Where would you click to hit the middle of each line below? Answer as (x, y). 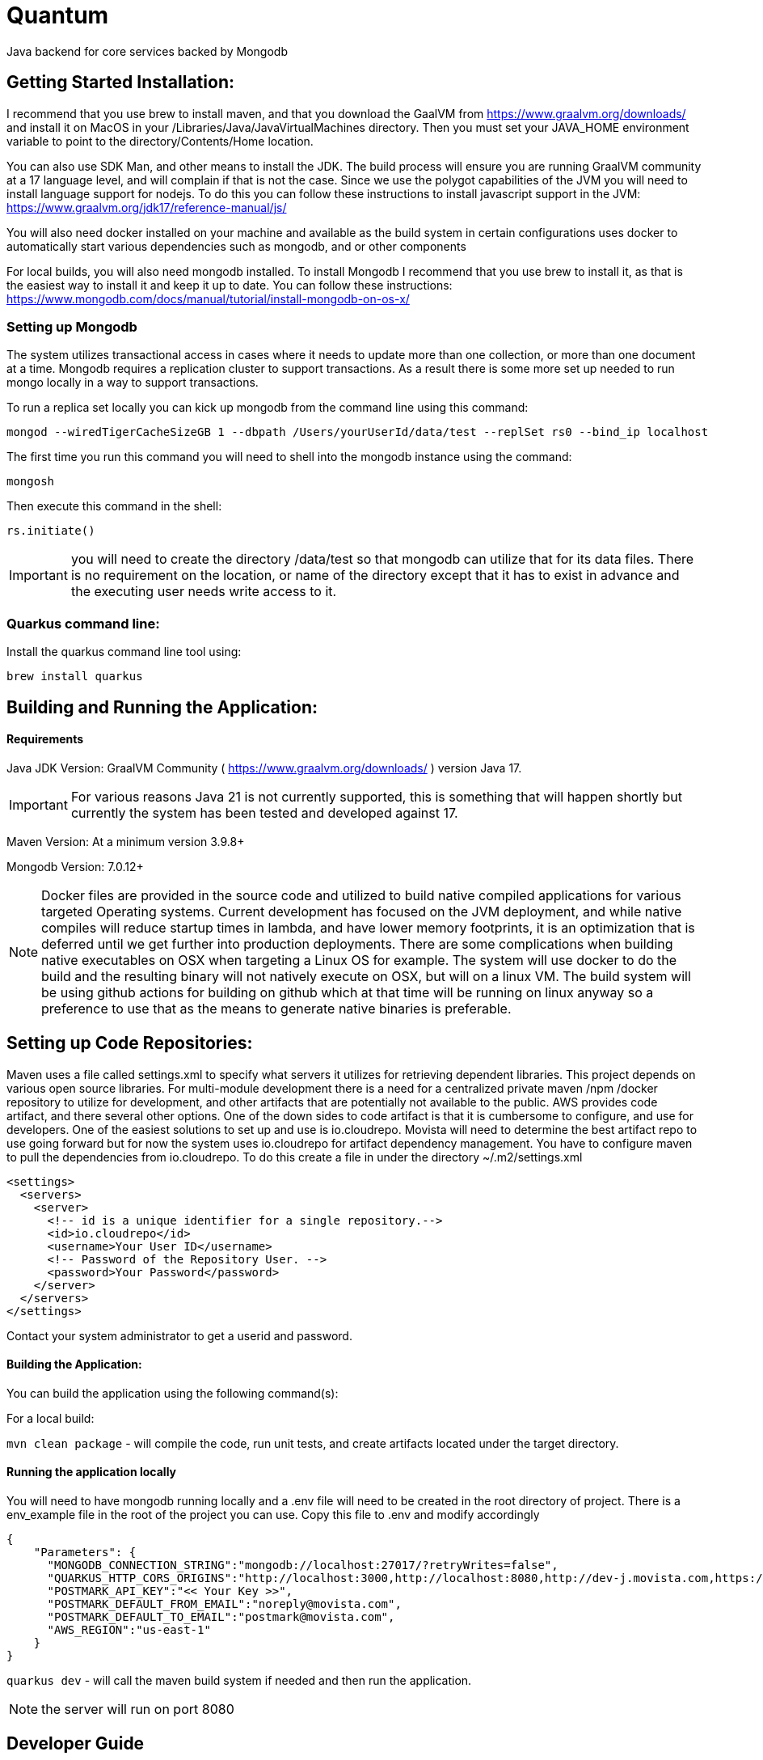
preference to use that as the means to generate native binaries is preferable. (276, 1008)
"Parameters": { (85, 1553)
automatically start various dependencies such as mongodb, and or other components (236, 246)
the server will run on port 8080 (138, 1709)
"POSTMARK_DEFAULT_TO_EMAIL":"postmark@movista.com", (221, 1617)
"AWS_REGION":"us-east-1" (129, 1630)
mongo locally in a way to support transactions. (133, 383)
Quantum (58, 15)
